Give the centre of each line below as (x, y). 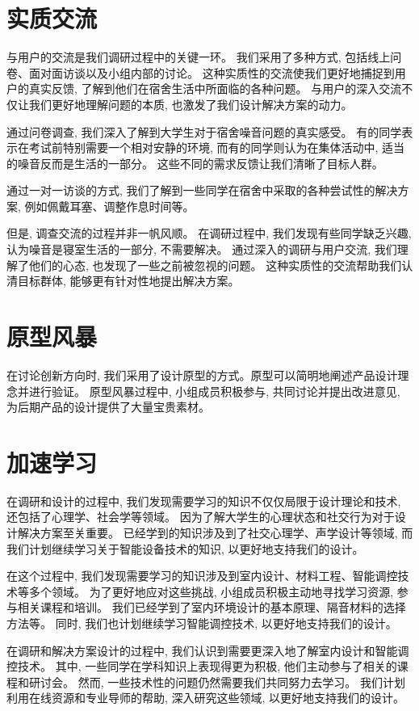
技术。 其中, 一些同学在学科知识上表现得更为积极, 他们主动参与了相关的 (207, 666)
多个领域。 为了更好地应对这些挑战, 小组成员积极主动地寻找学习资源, (211, 591)
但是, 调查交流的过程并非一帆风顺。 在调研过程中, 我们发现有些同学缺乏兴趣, (209, 233)
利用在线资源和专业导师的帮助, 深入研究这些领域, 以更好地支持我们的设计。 (206, 698)
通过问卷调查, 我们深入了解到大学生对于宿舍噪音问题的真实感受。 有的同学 (204, 131)
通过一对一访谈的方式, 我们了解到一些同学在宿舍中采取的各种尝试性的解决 (202, 190)
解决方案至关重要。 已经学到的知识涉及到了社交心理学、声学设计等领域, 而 (215, 533)
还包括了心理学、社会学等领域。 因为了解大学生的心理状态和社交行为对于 (201, 517)
